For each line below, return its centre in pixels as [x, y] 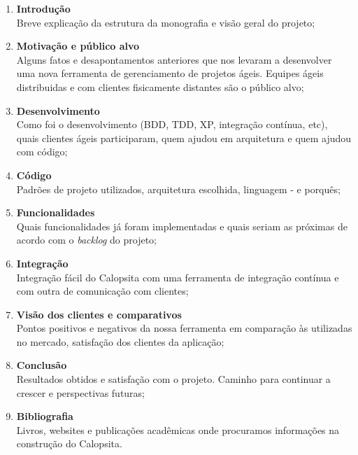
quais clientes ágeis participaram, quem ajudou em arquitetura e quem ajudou [184, 138]
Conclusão [42, 365]
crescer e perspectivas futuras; [81, 392]
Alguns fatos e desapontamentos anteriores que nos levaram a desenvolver [174, 59]
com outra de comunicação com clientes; [102, 291]
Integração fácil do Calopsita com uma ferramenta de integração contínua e [178, 277]
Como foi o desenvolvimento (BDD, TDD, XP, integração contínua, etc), [172, 124]
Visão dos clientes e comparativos [99, 314]
